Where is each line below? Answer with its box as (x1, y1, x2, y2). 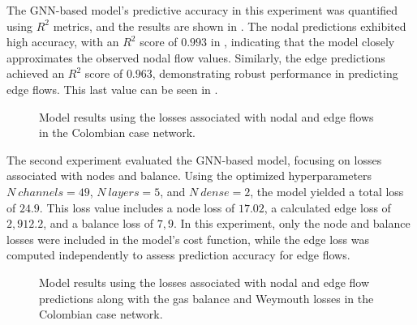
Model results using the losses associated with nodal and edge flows (39, 108, 374, 125)
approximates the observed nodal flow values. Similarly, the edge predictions (6, 49, 385, 66)
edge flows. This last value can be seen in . (6, 80, 218, 97)
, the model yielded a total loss (250, 182, 404, 199)
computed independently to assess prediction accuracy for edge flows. (6, 246, 350, 263)
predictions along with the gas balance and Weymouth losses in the (39, 289, 374, 306)
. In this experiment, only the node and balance (173, 215, 411, 232)
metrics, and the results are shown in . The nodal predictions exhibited (53, 17, 406, 34)
